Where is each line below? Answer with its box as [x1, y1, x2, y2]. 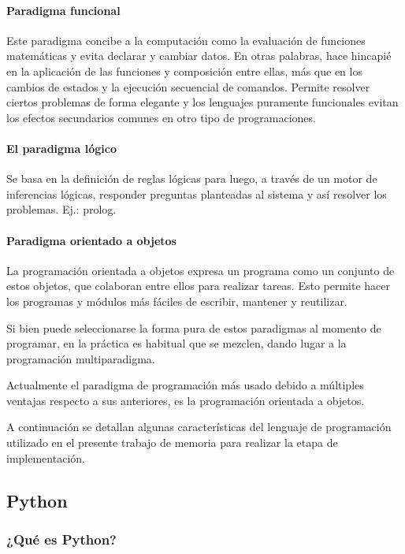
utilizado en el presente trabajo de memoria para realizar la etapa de [6, 434, 338, 451]
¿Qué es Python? [6, 529, 117, 548]
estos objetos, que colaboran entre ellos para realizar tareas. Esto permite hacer [6, 277, 391, 294]
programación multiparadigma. [6, 350, 155, 366]
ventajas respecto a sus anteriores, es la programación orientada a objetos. [6, 392, 365, 408]
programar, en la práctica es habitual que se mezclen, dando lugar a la [6, 335, 347, 351]
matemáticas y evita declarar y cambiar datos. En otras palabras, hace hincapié [6, 47, 392, 64]
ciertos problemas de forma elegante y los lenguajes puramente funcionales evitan [6, 94, 399, 110]
